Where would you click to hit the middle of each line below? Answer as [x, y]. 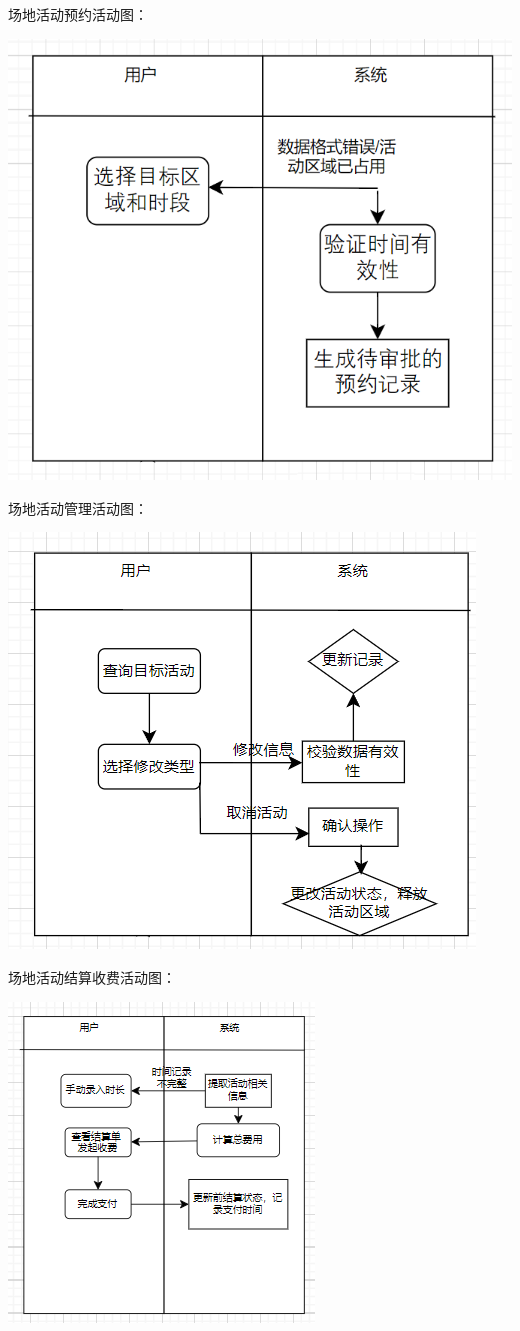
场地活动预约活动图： [78, 14]
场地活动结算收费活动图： [92, 977]
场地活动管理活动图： [78, 507]
